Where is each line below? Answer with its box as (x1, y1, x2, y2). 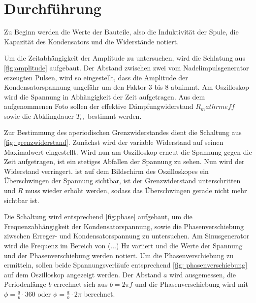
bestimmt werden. (87, 110, 142, 121)
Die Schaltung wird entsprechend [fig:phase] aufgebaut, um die (4, 211, 192, 222)
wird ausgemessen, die (169, 269, 236, 279)
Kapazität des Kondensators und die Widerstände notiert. (4, 36, 179, 46)
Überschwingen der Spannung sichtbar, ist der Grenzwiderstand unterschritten (4, 175, 241, 186)
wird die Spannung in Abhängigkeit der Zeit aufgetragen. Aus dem (4, 91, 205, 101)
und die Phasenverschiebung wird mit (135, 279, 249, 289)
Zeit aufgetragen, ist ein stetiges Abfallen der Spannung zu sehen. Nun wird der (4, 156, 245, 167)
